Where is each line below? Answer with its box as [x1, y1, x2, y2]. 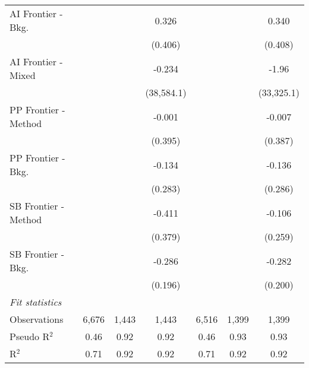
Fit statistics [10, 295, 62, 309]
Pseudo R [10, 329, 50, 343]
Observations [10, 312, 64, 326]
